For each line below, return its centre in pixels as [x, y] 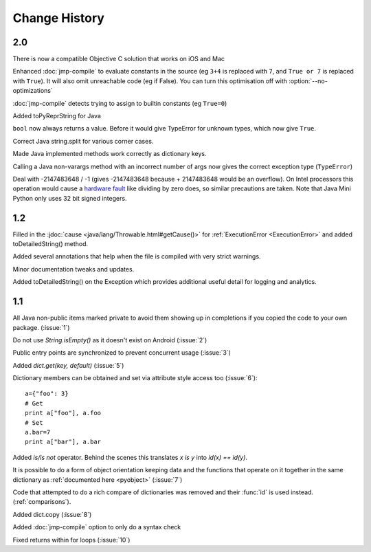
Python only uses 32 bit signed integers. [70, 198]
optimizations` [33, 91]
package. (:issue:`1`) [41, 327]
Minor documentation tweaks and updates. [74, 269]
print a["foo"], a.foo [63, 413]
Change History [58, 18]
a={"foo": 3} [47, 394]
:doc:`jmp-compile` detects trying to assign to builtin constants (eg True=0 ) [120, 103]
